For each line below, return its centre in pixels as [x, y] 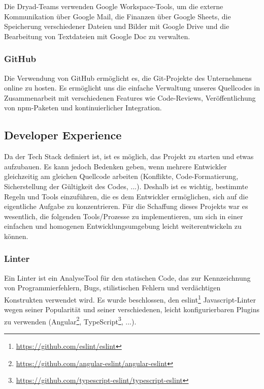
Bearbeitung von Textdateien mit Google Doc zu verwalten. [97, 36]
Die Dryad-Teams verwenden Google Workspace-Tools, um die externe [114, 6]
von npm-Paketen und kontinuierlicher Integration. [83, 108]
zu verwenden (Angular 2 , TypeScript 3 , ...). [70, 320]
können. [16, 236]
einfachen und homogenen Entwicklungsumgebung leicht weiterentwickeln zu [123, 226]
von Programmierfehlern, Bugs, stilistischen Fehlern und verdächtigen [112, 288]
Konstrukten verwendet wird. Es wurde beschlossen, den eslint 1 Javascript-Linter [130, 298]
